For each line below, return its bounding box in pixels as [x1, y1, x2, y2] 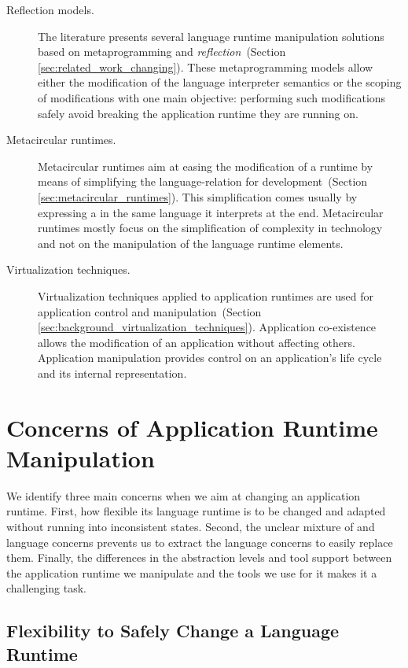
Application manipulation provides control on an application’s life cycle [38, 349, 382, 366]
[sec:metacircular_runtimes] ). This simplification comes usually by [38, 188, 358, 205]
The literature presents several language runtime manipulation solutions [38, 28, 384, 44]
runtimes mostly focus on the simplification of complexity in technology [38, 220, 383, 236]
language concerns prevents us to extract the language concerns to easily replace [6, 533, 393, 550]
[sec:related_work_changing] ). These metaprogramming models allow [38, 58, 373, 75]
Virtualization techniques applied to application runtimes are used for [38, 287, 374, 304]
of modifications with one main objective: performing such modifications [38, 89, 386, 105]
